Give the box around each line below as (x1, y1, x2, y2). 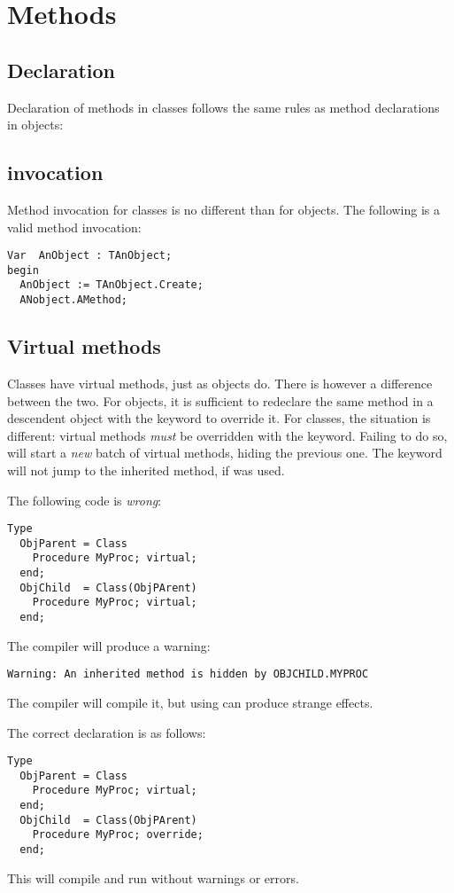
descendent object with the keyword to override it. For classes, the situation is (7, 409, 431, 427)
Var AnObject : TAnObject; (7, 249, 173, 262)
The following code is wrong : (7, 490, 162, 509)
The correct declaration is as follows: (7, 723, 206, 741)
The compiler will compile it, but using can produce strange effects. (7, 693, 373, 711)
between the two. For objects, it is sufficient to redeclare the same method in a (7, 391, 434, 410)
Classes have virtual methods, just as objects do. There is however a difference (7, 373, 433, 392)
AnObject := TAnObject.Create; (19, 278, 204, 292)
